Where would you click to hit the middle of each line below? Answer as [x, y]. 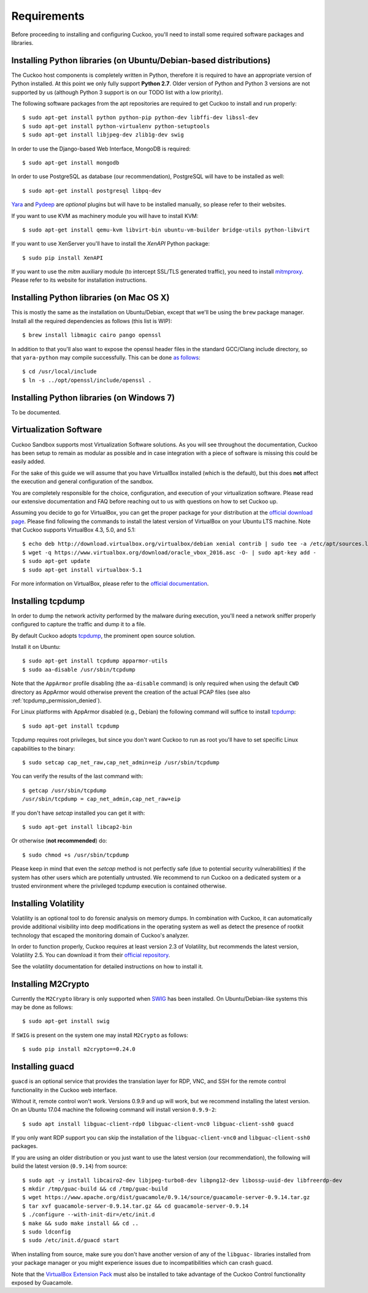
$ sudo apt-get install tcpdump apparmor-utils [95, 661]
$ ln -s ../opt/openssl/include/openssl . [87, 380]
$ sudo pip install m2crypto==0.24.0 [79, 1049]
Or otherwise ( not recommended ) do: [59, 841]
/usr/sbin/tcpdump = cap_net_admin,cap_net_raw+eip [102, 799]
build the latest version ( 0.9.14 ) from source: [70, 1166]
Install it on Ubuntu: [36, 647]
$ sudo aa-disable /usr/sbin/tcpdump [79, 670]
